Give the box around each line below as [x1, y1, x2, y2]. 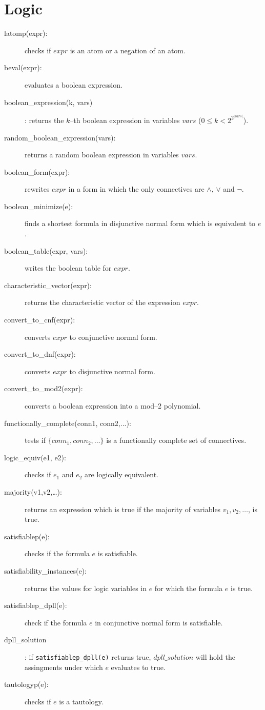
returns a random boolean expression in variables [25, 149, 179, 160]
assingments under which [25, 661, 103, 672]
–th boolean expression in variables [70, 114, 180, 125]
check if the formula [25, 617, 87, 627]
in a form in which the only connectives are [68, 184, 205, 194]
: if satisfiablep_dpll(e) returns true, [25, 651, 151, 662]
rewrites [25, 184, 50, 194]
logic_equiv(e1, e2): [4, 452, 66, 462]
